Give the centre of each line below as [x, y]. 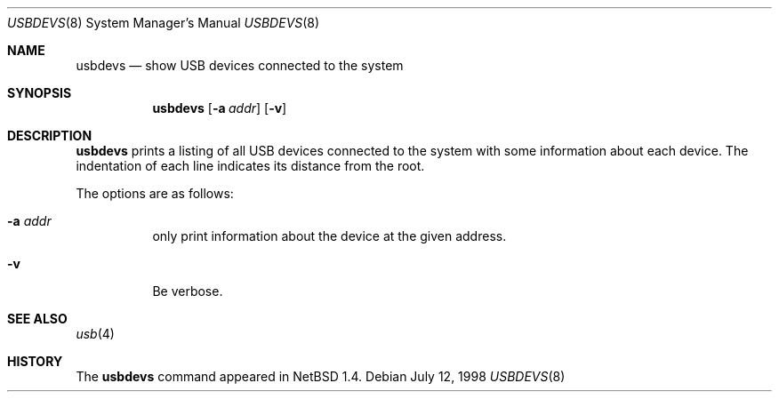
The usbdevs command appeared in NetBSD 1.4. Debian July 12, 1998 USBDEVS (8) [321, 376]
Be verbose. [188, 291]
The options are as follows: [155, 193]
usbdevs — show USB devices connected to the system [240, 65]
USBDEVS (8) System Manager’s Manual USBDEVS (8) [164, 23]
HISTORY [35, 361]
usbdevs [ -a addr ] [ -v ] [220, 108]
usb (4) [95, 334]
